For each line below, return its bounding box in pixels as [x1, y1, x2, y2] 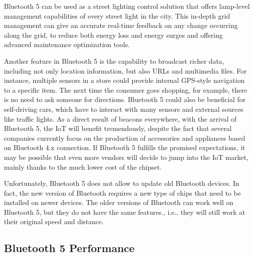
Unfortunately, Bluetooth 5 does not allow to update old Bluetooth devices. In [4, 178, 239, 188]
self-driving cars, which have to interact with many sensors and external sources [4, 103, 244, 114]
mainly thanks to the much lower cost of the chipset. [4, 161, 162, 172]
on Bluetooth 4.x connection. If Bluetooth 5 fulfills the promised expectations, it [4, 142, 246, 153]
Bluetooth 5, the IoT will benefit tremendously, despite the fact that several [4, 123, 232, 133]
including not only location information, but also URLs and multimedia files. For [4, 65, 247, 76]
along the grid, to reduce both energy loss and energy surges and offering [4, 29, 223, 40]
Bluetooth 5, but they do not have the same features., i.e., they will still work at [4, 206, 245, 217]
